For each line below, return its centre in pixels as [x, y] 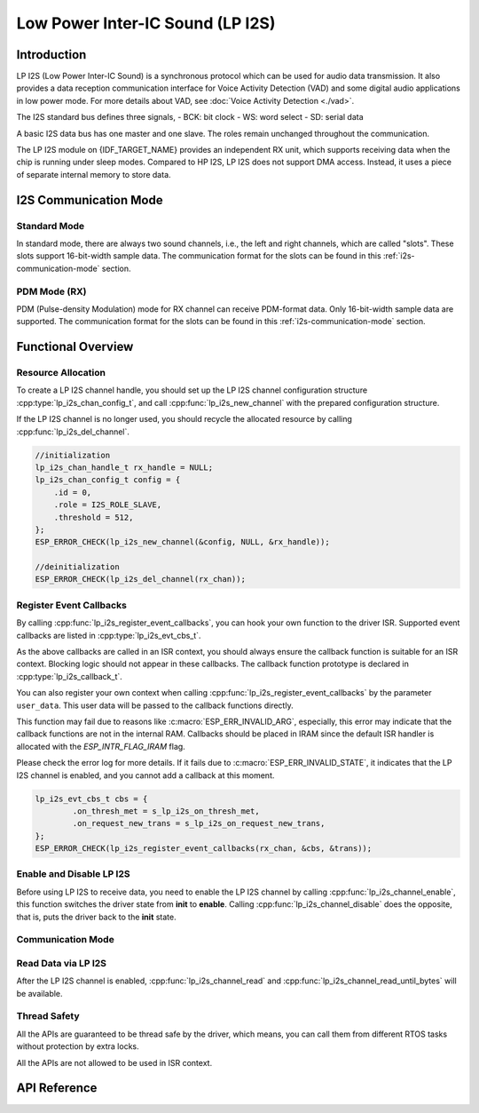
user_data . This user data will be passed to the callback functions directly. [155, 705]
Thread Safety [48, 1016]
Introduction [51, 55]
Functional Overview [75, 347]
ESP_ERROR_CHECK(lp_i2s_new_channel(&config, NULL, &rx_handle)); [182, 542]
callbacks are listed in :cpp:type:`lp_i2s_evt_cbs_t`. [109, 635]
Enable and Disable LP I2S [73, 874]
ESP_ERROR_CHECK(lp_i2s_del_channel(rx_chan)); [140, 579]
